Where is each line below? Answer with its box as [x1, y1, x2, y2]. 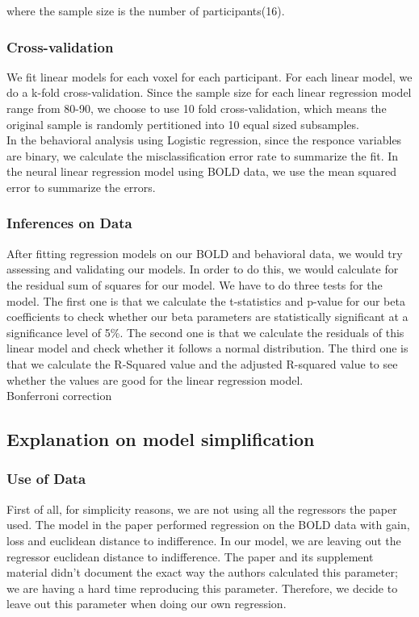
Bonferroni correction [6, 387, 112, 404]
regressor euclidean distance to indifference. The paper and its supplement [6, 548, 374, 565]
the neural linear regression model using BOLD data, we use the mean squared [6, 163, 396, 180]
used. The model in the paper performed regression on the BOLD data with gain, [6, 516, 410, 533]
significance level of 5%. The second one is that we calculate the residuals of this [6, 323, 404, 340]
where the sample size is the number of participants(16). [6, 2, 285, 19]
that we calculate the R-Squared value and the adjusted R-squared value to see [6, 355, 398, 372]
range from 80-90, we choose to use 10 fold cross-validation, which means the [6, 100, 387, 116]
